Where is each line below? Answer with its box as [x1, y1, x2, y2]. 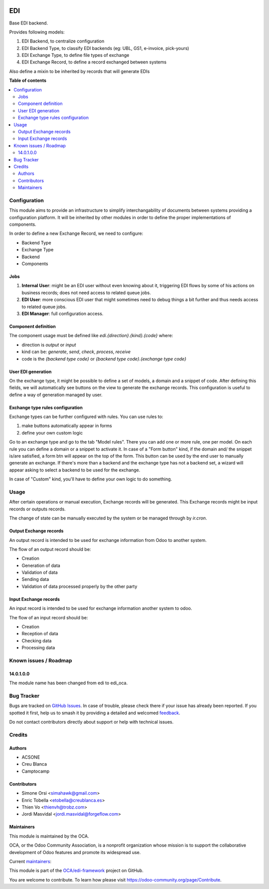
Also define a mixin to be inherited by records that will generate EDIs [9, 68, 150, 74]
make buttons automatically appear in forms [21, 423, 112, 429]
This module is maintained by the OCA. [9, 833, 89, 839]
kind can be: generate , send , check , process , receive [21, 349, 131, 355]
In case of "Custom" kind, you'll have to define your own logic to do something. [9, 476, 172, 482]
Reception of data [21, 631, 58, 637]
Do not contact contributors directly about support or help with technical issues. [9, 719, 174, 725]
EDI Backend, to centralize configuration [21, 38, 105, 44]
